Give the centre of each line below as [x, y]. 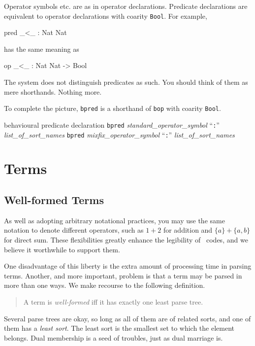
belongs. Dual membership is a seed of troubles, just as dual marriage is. [113, 337]
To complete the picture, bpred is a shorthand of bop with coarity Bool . [112, 108]
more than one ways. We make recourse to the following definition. [105, 285]
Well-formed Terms [54, 199]
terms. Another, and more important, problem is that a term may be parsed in [123, 275]
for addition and [188, 230]
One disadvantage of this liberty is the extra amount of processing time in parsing [128, 266]
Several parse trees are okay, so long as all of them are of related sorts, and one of [127, 318]
